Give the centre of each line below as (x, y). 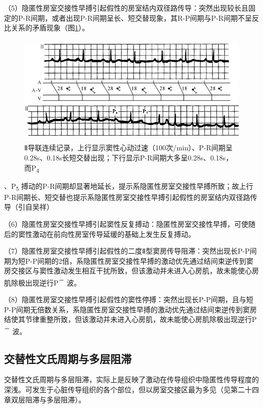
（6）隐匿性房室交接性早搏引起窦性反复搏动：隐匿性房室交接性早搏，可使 (126, 224)
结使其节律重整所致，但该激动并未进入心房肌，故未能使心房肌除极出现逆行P (130, 319)
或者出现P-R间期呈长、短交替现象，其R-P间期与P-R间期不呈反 (155, 17)
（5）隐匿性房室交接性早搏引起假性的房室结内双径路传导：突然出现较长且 (126, 8)
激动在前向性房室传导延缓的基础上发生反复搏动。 (114, 234)
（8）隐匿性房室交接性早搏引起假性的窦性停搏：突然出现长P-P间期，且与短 (129, 299)
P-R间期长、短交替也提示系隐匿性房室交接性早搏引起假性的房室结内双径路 (127, 197)
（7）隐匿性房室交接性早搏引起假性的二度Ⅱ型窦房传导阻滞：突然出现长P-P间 (130, 251)
